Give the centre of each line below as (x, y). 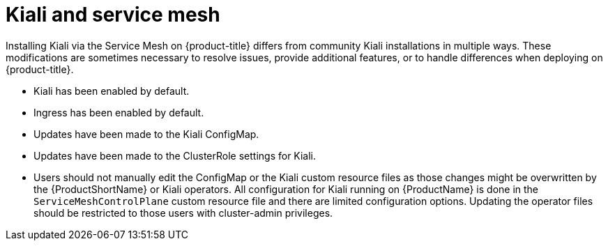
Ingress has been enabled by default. (119, 112)
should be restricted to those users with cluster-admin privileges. (183, 213)
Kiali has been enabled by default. (112, 91)
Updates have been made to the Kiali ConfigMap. (146, 134)
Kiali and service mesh (113, 15)
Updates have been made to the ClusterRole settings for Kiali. (175, 155)
